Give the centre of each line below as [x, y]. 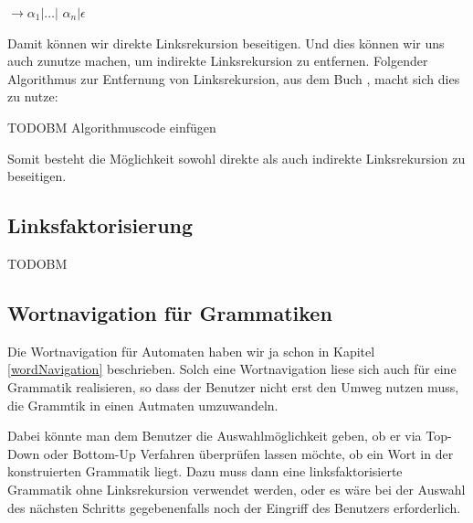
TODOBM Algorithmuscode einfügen [112, 127]
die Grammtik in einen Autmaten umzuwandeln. [143, 405]
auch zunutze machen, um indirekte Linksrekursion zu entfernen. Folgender [218, 61]
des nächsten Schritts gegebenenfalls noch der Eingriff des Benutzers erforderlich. [234, 507]
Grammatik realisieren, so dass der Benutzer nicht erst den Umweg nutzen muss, [233, 386]
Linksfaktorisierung [100, 225]
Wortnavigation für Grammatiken [170, 312]
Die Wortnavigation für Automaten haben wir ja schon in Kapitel [191, 351]
